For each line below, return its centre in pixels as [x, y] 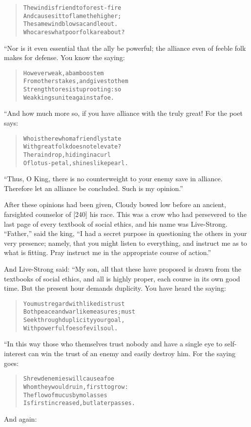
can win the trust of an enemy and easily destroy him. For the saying [132, 353]
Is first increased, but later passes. [79, 403]
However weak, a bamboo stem [63, 73]
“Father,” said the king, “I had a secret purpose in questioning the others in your [125, 233]
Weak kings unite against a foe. [69, 97]
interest [15, 353]
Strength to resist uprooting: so [72, 90]
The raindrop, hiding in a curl [67, 155]
